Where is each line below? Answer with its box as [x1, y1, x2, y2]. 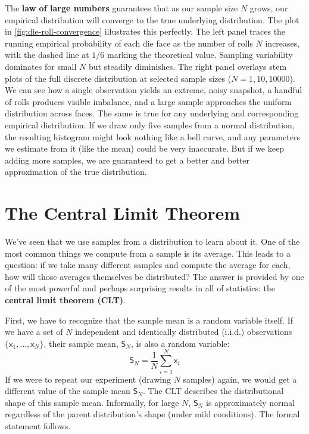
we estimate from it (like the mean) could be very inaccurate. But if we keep [5, 142, 284, 155]
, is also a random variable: [130, 337, 230, 349]
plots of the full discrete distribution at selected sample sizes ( [5, 72, 232, 84]
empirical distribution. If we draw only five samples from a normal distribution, [5, 118, 295, 131]
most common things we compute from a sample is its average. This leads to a [5, 247, 291, 259]
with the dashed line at [5, 48, 89, 61]
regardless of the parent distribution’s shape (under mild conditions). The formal [5, 408, 300, 420]
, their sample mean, [43, 337, 118, 349]
